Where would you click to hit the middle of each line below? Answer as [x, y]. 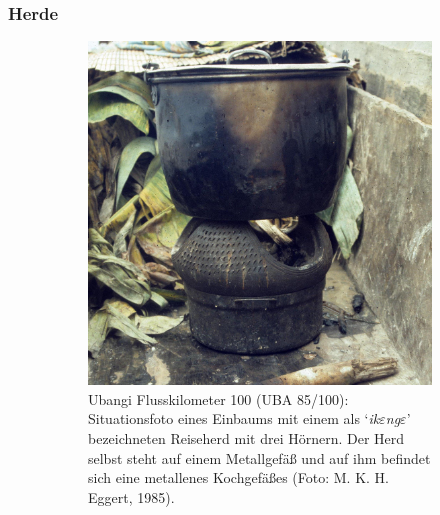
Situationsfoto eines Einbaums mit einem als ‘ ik [234, 418]
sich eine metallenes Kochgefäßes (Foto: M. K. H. [238, 477]
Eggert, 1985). [131, 496]
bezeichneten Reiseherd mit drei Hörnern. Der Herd [246, 438]
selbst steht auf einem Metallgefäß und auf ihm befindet [259, 457]
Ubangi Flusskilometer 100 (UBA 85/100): [218, 398]
